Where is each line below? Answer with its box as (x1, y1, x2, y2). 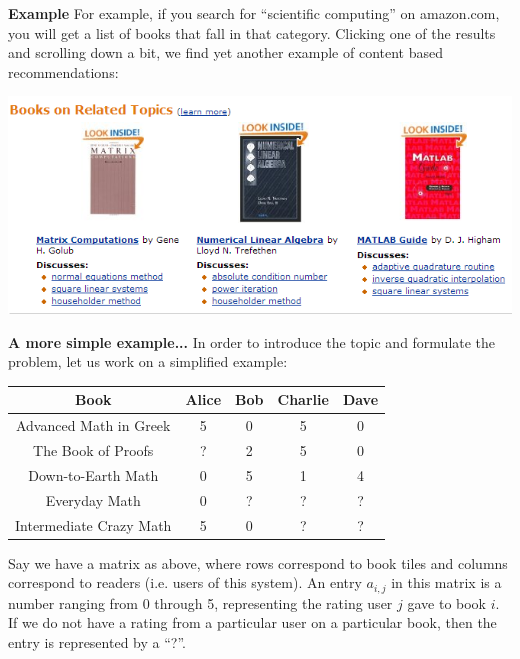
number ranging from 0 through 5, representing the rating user (8, 592, 393, 613)
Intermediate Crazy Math (15, 514, 172, 535)
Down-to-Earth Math (28, 464, 159, 485)
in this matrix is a (391, 572, 502, 593)
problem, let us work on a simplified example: (8, 351, 288, 372)
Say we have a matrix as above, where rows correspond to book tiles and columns (8, 552, 508, 573)
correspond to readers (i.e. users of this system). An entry (8, 572, 362, 593)
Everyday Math (45, 489, 141, 510)
